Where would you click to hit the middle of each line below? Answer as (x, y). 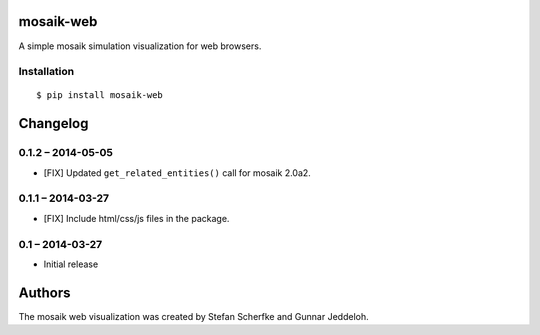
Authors (44, 292)
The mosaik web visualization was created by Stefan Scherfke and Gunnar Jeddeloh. (193, 316)
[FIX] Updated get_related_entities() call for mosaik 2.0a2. (177, 172)
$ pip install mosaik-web (100, 95)
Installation (46, 72)
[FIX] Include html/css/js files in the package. (136, 218)
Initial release (71, 264)
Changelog (53, 123)
